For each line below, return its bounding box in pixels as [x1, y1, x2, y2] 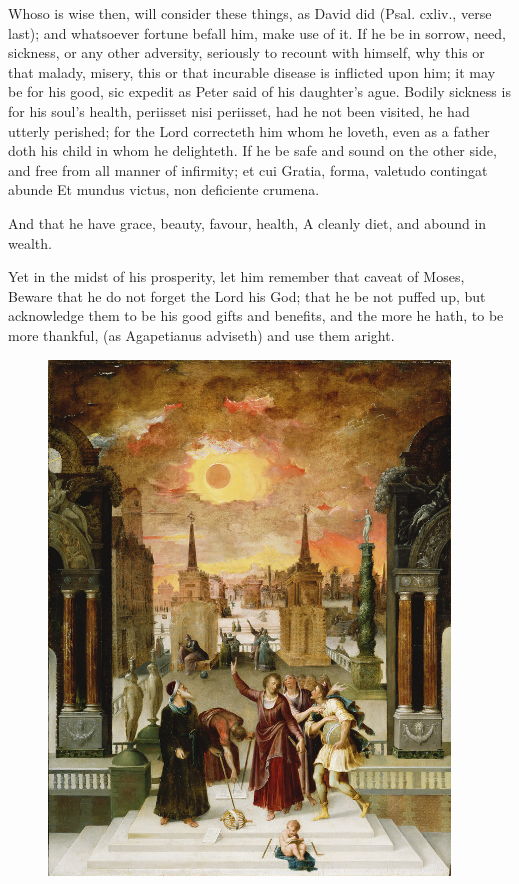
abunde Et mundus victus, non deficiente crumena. [8, 179, 320, 200]
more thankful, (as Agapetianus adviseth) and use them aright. [8, 324, 395, 345]
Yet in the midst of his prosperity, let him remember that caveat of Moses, [8, 266, 465, 287]
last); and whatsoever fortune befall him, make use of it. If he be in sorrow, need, [8, 22, 506, 43]
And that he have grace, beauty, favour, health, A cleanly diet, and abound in [8, 212, 487, 233]
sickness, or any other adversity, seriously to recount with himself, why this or [8, 42, 485, 63]
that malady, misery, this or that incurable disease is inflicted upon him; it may [8, 61, 496, 82]
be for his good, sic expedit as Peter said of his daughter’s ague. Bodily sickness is [8, 81, 511, 102]
